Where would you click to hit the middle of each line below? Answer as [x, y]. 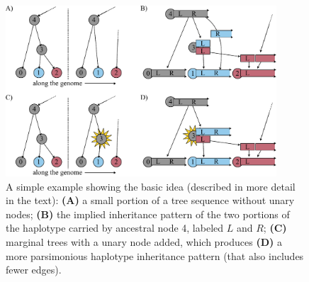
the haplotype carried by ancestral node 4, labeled [115, 228]
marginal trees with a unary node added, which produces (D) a [144, 242]
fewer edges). [34, 270]
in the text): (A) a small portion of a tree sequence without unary [150, 200]
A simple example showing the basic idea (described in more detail [151, 186]
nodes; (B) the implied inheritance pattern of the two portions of [148, 214]
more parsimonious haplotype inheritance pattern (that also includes [155, 255]
